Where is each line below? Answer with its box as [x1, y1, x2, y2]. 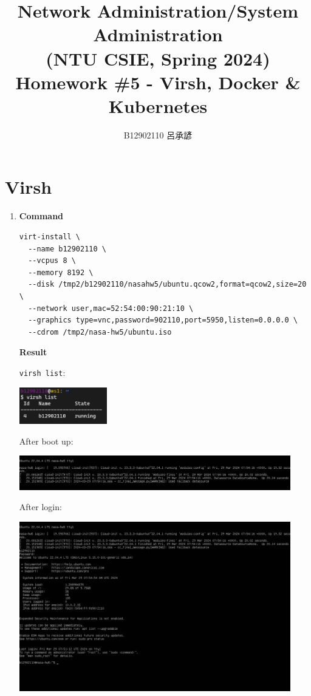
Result [19, 346, 47, 358]
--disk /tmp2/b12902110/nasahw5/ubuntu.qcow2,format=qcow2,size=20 [28, 280, 307, 289]
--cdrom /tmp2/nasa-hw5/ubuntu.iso [28, 327, 172, 336]
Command [19, 210, 64, 222]
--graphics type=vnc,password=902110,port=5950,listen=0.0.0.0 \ [28, 316, 298, 325]
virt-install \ [19, 233, 81, 241]
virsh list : [19, 366, 66, 378]
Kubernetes [108, 93, 208, 118]
